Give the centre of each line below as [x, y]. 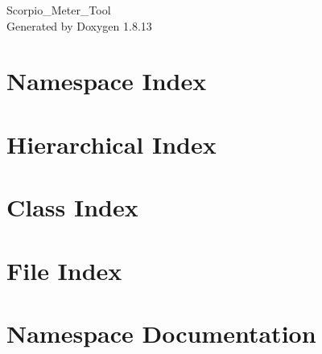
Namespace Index [107, 81]
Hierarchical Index [111, 144]
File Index [64, 270]
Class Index [72, 207]
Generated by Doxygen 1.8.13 [79, 25]
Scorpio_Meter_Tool [59, 10]
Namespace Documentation [161, 333]
